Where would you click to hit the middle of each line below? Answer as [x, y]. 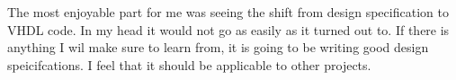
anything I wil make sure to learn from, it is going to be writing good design [218, 47]
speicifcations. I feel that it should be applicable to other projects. [189, 64]
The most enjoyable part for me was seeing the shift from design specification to [228, 12]
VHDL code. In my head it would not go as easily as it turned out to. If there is [228, 29]
